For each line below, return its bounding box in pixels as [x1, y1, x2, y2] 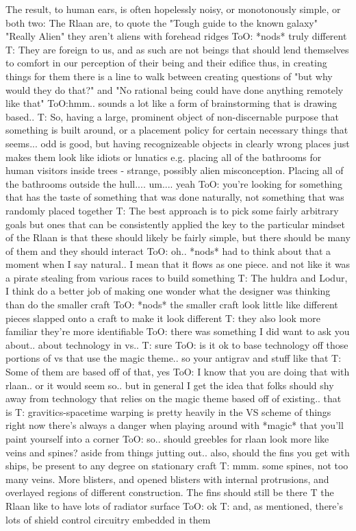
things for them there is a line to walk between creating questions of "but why [5, 69, 333, 83]
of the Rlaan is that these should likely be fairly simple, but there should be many [5, 230, 351, 245]
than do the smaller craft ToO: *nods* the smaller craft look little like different [5, 297, 338, 312]
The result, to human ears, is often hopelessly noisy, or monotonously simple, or [5, 2, 341, 16]
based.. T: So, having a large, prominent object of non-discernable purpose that [5, 109, 339, 123]
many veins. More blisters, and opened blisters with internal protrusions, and [5, 471, 329, 486]
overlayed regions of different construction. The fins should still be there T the [5, 485, 334, 499]
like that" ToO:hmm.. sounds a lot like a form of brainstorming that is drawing [5, 96, 338, 110]
